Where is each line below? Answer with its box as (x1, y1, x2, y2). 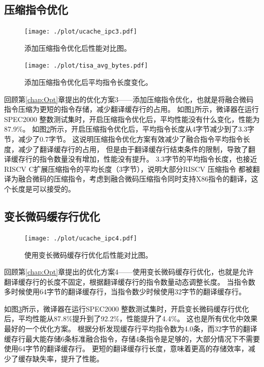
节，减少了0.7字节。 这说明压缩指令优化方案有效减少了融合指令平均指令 (4, 134, 243, 144)
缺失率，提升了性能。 (32, 353, 104, 363)
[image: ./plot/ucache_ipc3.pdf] (24, 28, 137, 36)
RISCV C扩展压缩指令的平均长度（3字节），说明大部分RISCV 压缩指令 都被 (4, 163, 253, 174)
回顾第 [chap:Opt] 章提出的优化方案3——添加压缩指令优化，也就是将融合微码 (4, 94, 254, 104)
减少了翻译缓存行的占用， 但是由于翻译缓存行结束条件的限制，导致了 (18, 143, 248, 154)
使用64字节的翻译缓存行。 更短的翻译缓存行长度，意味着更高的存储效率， (4, 343, 248, 354)
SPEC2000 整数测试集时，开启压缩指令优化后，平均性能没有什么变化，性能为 (4, 113, 260, 124)
